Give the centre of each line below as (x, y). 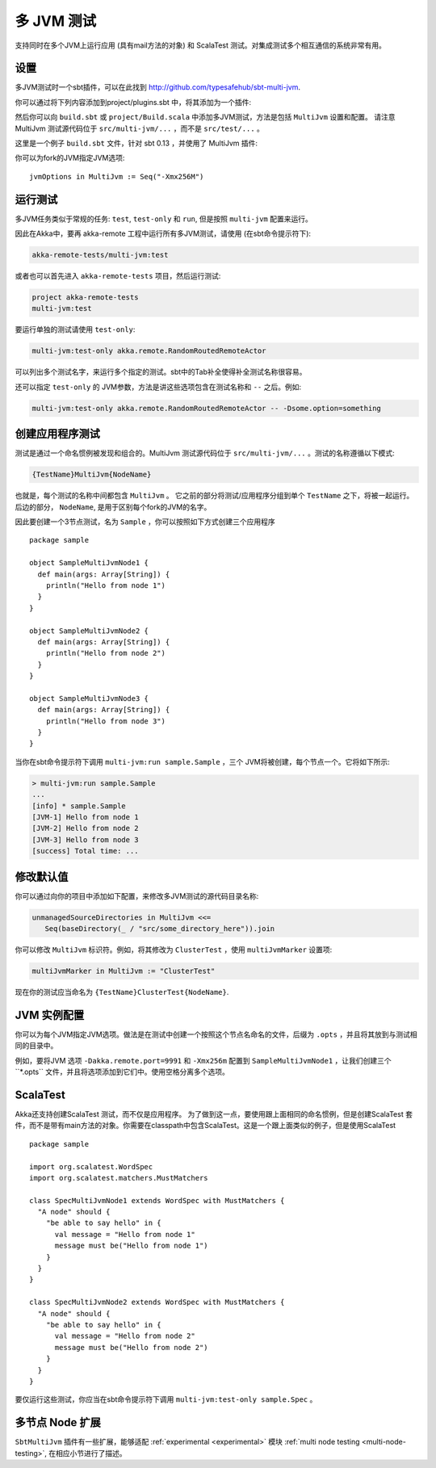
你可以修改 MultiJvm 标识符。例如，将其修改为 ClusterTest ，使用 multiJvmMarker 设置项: (174, 950)
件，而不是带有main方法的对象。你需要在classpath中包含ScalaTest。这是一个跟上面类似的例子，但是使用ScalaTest (205, 1126)
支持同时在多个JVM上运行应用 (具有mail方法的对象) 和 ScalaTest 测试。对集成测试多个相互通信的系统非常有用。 (201, 45)
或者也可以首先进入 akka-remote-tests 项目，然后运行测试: (118, 276)
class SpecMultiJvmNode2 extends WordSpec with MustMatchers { (157, 1302)
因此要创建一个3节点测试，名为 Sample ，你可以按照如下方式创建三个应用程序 (145, 522)
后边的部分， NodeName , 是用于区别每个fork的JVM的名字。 (113, 507)
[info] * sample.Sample (79, 806)
